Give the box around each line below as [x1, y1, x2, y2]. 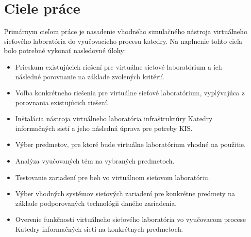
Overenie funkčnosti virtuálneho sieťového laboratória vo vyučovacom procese [15, 214, 246, 224]
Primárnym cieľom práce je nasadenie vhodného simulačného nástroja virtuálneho [4, 26, 248, 36]
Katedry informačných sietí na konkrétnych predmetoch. [15, 224, 183, 234]
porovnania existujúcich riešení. [15, 97, 109, 107]
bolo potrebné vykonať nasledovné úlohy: [4, 45, 126, 55]
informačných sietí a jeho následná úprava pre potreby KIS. [15, 123, 193, 133]
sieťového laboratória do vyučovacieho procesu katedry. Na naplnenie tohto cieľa [4, 36, 243, 46]
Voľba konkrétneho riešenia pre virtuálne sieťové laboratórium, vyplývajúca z [15, 88, 245, 98]
